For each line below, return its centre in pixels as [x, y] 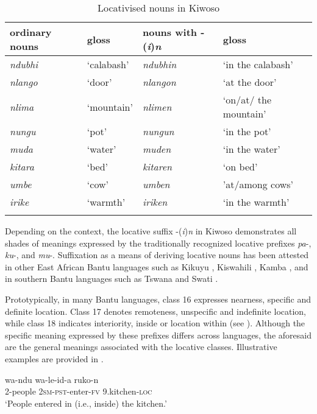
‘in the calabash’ [258, 64]
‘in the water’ [251, 149]
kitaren [157, 167]
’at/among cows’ [258, 184]
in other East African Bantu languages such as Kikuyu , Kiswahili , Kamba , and [157, 266]
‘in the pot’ [247, 131]
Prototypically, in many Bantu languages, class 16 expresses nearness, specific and [158, 299]
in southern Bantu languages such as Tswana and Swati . [112, 279]
